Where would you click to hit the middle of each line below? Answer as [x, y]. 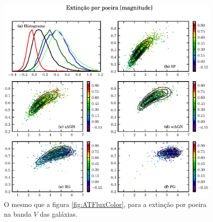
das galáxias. [59, 213]
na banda [18, 213]
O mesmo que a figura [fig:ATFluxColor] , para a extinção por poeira [105, 204]
